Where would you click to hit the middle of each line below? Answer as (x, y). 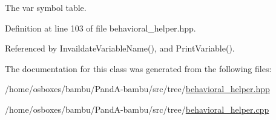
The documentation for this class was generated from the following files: (138, 68)
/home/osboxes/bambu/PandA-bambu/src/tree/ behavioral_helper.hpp (137, 89)
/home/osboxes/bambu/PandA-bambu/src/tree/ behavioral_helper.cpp (137, 109)
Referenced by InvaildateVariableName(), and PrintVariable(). (120, 48)
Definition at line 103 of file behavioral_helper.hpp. (100, 28)
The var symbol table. (46, 7)
